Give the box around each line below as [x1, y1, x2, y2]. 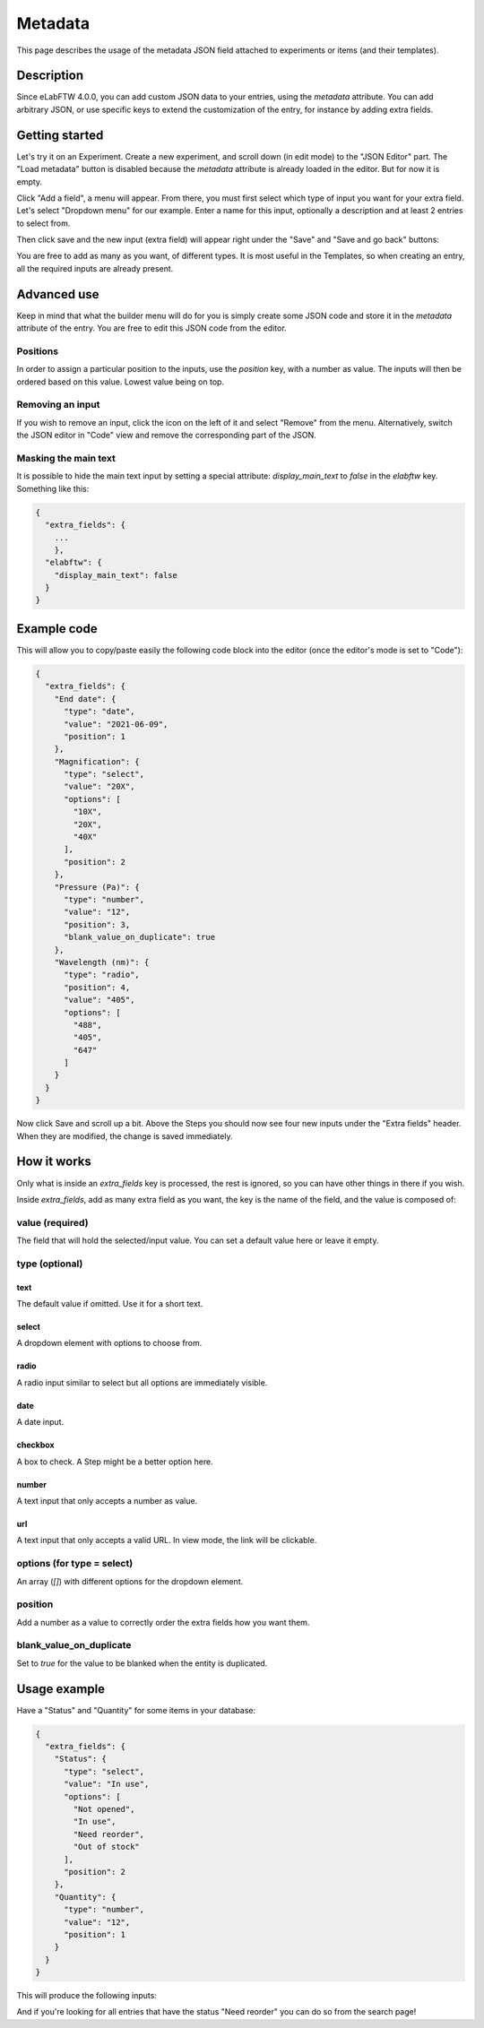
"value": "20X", [64, 781, 135, 792]
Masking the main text [16, 453, 116, 464]
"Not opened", [73, 1804, 135, 1815]
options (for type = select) [16, 1558, 134, 1570]
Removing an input [16, 399, 100, 411]
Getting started [16, 127, 104, 142]
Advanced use [16, 287, 99, 302]
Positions [16, 345, 58, 358]
